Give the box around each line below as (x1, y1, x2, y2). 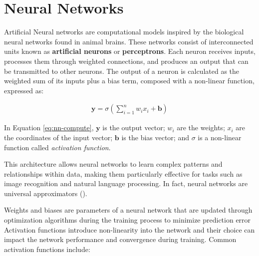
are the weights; (177, 122, 225, 133)
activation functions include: (4, 244, 90, 254)
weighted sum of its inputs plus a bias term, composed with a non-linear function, (4, 75, 255, 86)
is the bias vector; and (121, 132, 189, 142)
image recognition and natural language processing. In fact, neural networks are (4, 178, 248, 189)
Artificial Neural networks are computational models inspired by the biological (4, 26, 244, 37)
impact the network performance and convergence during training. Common (4, 234, 237, 245)
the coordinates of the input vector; (4, 132, 113, 142)
